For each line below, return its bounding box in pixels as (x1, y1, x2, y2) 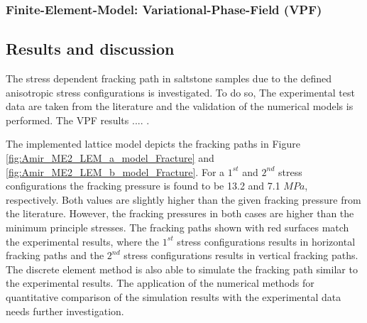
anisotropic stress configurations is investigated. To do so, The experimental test (6, 84, 355, 99)
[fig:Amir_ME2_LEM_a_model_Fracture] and (6, 150, 214, 165)
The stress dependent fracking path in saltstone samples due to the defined (6, 71, 332, 86)
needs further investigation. (6, 303, 124, 318)
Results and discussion (6, 38, 175, 60)
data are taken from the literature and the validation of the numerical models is (6, 99, 354, 114)
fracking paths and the (6, 248, 104, 263)
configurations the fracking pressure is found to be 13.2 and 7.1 (6, 178, 280, 193)
